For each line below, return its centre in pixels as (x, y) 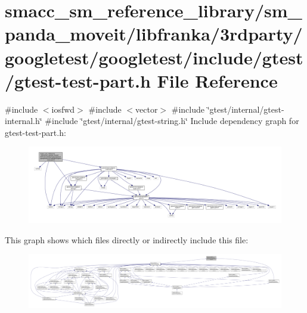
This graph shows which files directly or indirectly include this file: (127, 239)
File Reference (217, 80)
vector (147, 109)
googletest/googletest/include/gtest (154, 57)
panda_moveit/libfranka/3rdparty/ (154, 34)
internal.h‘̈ (24, 121)
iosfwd (63, 109)
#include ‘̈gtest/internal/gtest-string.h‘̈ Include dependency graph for (172, 121)
